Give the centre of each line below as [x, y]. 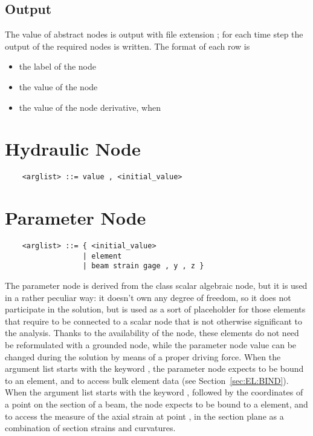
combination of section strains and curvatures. [90, 428]
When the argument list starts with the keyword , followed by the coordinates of [154, 392]
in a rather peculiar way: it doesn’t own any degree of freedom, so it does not [148, 297]
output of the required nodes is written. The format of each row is [127, 46]
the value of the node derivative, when [90, 107]
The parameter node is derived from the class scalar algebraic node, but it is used [156, 286]
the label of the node [57, 66]
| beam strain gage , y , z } [143, 266]
